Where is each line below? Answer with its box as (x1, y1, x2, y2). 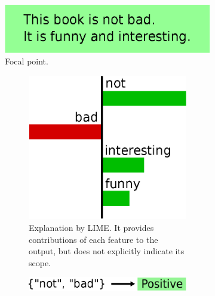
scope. (29, 256, 51, 269)
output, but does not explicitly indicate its (29, 245, 185, 257)
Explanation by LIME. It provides (29, 221, 154, 233)
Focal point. (5, 55, 48, 67)
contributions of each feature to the (29, 233, 158, 245)
